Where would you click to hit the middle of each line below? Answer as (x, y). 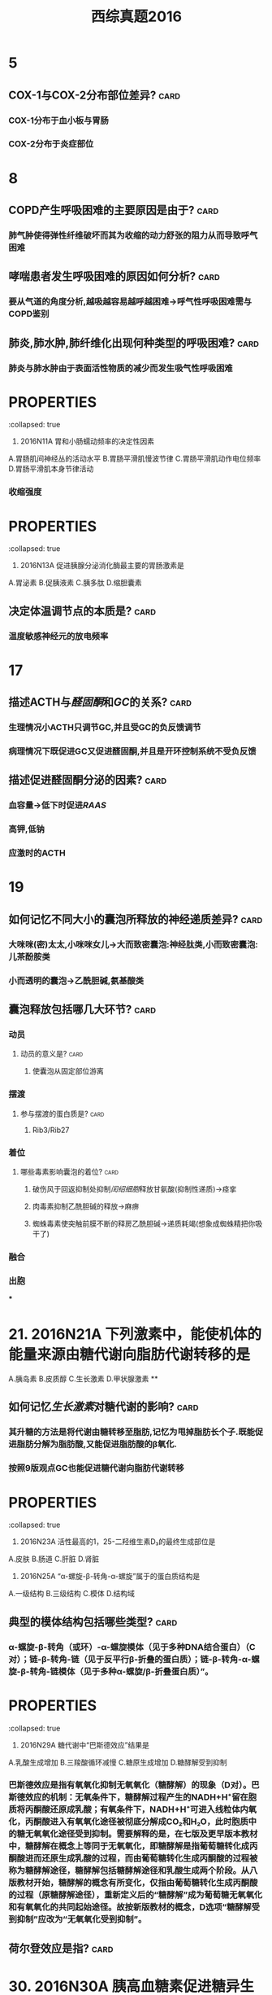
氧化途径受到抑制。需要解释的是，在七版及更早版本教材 (150, 1834)
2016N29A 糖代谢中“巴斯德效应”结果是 (85, 1745)
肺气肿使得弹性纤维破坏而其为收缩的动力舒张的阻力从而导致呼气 (133, 235)
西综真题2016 (136, 17)
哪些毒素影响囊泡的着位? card (69, 1171)
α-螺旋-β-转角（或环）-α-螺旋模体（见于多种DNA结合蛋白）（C (132, 1647)
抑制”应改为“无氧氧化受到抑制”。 (82, 1919)
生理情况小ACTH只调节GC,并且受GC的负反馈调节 (105, 728)
